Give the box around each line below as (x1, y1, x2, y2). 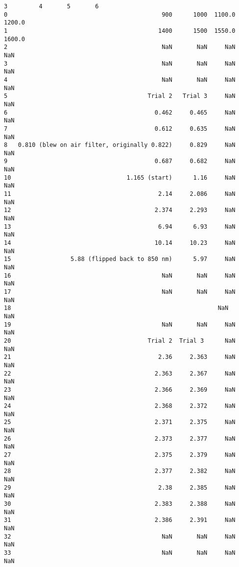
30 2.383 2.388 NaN (4, 500, 236, 508)
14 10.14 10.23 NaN (4, 239, 236, 247)
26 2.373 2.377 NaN (4, 435, 236, 442)
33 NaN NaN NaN (4, 549, 236, 556)
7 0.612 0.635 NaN (4, 125, 236, 132)
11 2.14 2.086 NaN (4, 190, 236, 198)
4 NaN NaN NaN (4, 76, 236, 83)
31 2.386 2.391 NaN (4, 517, 236, 524)
